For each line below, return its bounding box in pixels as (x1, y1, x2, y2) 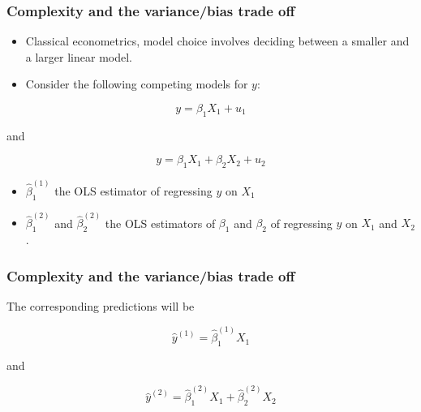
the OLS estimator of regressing (54, 182, 213, 199)
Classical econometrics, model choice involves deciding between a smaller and (25, 32, 410, 49)
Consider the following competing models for (25, 75, 248, 92)
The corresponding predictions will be (6, 297, 195, 314)
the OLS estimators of (105, 214, 216, 231)
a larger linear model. (25, 48, 132, 65)
